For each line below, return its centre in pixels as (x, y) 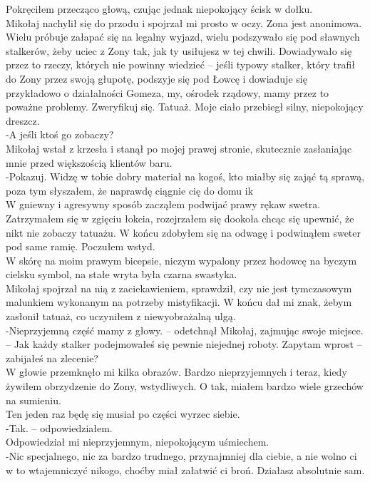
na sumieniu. (34, 400)
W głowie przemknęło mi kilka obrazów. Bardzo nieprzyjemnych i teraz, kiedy (176, 372)
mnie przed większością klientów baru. (89, 162)
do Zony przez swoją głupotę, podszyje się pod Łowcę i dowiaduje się (156, 78)
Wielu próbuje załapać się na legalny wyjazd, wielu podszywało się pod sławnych (183, 37)
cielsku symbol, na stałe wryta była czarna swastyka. (122, 274)
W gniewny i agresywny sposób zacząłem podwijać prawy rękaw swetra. (163, 204)
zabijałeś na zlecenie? (52, 358)
